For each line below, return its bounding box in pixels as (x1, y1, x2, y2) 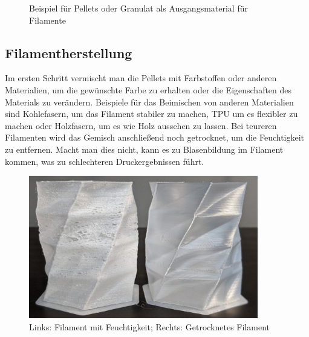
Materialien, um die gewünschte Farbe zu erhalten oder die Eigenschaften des (5, 83, 292, 96)
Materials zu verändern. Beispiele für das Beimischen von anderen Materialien (5, 95, 294, 108)
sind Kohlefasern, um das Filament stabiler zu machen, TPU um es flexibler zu (5, 107, 298, 120)
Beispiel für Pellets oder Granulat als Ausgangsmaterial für (29, 2, 248, 14)
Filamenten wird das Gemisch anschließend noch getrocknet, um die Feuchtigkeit (5, 131, 305, 144)
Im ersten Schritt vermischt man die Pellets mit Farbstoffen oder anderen (5, 72, 277, 84)
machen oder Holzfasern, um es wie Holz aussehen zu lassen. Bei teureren (5, 119, 277, 132)
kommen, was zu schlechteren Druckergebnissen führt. (5, 155, 204, 167)
